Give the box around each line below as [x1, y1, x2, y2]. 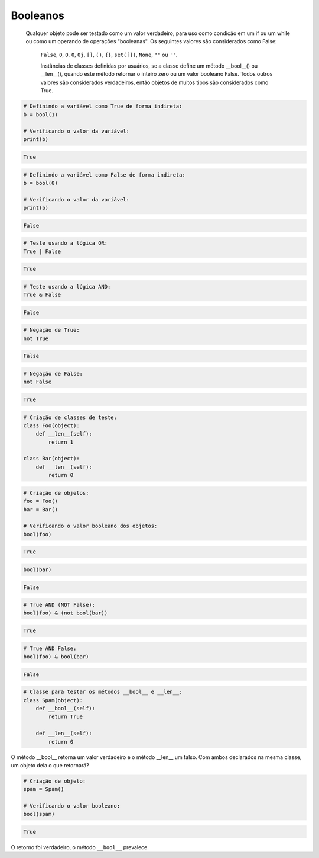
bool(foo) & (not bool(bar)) [23, 610, 108, 616]
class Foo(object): [23, 422, 80, 429]
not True [23, 335, 49, 342]
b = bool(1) [23, 111, 58, 118]
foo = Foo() [23, 498, 58, 505]
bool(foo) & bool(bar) [23, 654, 89, 660]
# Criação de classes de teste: [23, 414, 118, 421]
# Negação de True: [23, 326, 80, 334]
